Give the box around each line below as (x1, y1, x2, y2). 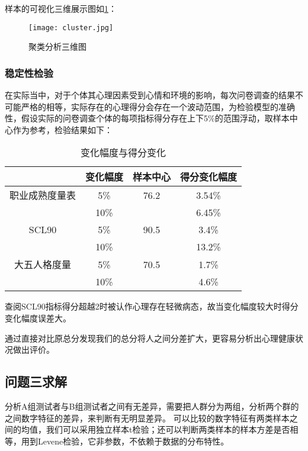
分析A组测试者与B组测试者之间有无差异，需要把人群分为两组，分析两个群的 (5, 400, 299, 413)
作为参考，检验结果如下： (12, 123, 113, 136)
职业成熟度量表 (9, 188, 76, 202)
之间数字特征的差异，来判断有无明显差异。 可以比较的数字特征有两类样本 (5, 411, 290, 424)
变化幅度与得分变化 (81, 146, 166, 160)
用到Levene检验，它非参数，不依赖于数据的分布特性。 (21, 434, 229, 447)
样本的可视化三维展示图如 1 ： (5, 2, 117, 14)
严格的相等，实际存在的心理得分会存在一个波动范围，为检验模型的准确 (21, 100, 295, 112)
